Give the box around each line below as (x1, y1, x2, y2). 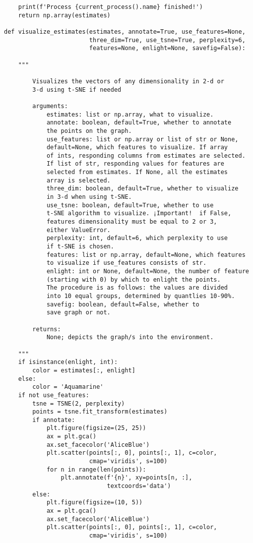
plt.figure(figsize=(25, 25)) (46, 424, 146, 432)
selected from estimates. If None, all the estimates (46, 169, 228, 176)
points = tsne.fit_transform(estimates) (32, 408, 168, 416)
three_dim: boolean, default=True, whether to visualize (46, 185, 239, 192)
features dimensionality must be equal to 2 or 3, (46, 218, 217, 226)
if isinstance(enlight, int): (18, 359, 118, 366)
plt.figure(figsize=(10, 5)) (46, 499, 143, 506)
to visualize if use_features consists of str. (46, 259, 207, 267)
